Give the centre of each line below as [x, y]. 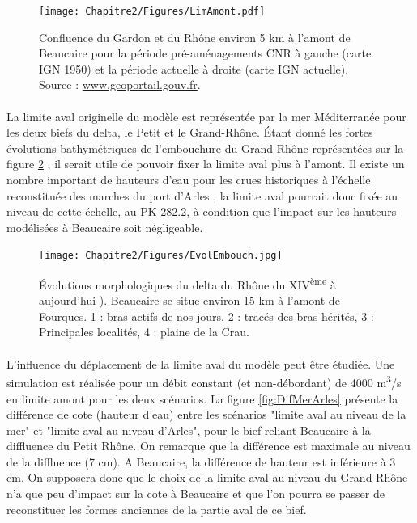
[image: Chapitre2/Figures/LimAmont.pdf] [152, 11]
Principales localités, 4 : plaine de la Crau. [144, 332]
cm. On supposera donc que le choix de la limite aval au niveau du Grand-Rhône [207, 477]
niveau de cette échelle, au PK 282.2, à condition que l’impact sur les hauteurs [202, 211]
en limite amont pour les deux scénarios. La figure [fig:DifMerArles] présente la [202, 398]
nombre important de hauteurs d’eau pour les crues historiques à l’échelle [189, 179]
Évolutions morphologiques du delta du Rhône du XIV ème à [187, 283]
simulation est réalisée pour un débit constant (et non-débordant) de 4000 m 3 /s [204, 381]
